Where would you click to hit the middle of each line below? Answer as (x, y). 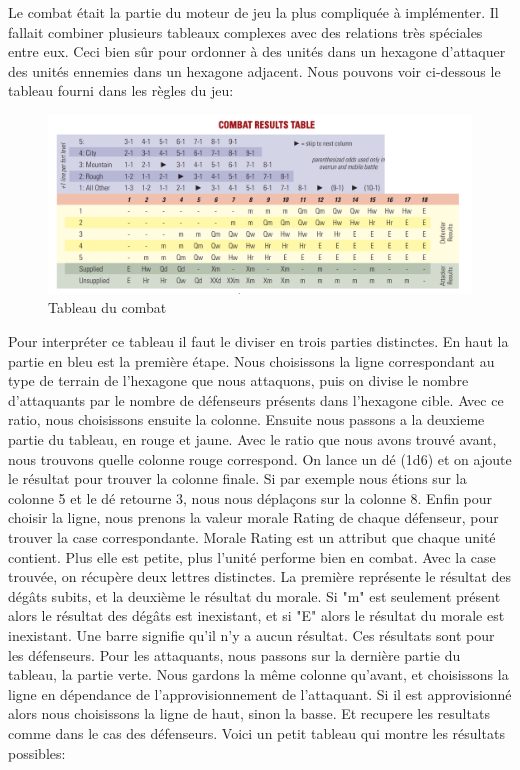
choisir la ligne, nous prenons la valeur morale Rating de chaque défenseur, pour (253, 517)
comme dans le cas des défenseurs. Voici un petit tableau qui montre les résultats (256, 732)
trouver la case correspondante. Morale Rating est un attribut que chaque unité (252, 536)
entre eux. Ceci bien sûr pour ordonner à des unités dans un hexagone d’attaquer (257, 51)
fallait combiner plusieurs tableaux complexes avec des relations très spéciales (245, 31)
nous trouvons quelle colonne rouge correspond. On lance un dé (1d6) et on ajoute (260, 458)
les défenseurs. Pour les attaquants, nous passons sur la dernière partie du (234, 654)
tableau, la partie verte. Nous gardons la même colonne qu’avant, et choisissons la (258, 674)
